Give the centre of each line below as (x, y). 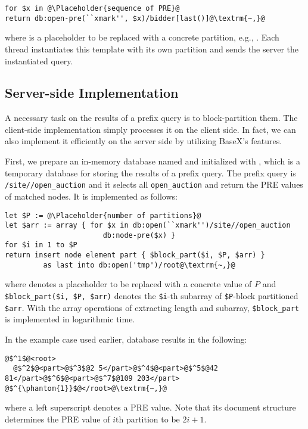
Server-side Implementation (92, 93)
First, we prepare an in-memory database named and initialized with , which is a (153, 161)
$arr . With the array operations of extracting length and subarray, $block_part (152, 307)
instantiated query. (39, 60)
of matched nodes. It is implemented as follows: (91, 196)
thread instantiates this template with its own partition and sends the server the (152, 49)
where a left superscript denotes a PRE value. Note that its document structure (150, 407)
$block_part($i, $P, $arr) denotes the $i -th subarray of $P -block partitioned (152, 296)
